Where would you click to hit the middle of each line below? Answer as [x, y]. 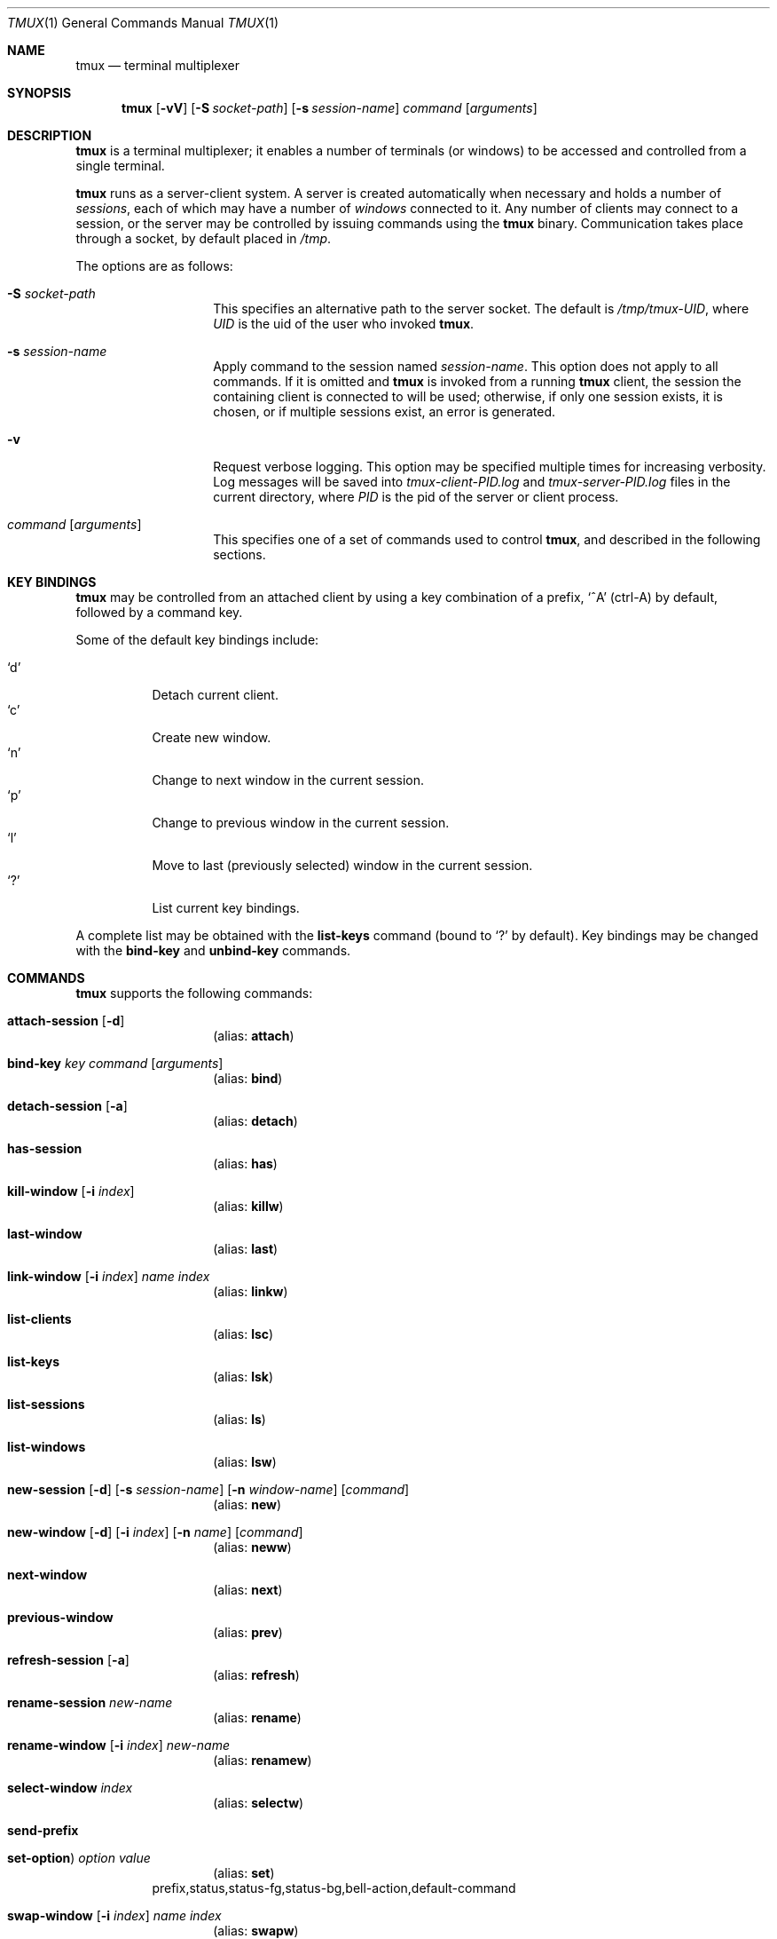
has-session [45, 1148]
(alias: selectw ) [259, 1803]
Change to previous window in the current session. [301, 823]
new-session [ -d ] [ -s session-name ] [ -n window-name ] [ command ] [208, 1489]
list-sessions [46, 1404]
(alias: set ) [244, 1873]
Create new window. [212, 737]
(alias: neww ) [252, 1547]
